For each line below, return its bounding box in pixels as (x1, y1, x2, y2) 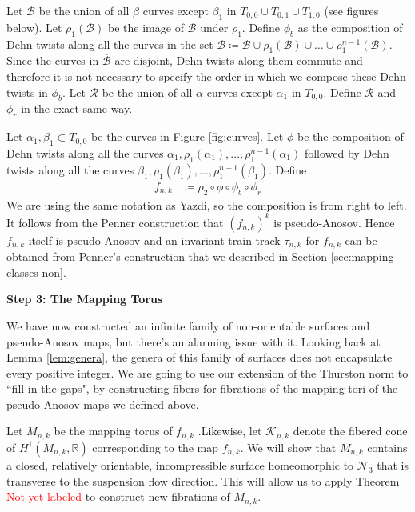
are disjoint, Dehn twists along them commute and (114, 52, 363, 69)
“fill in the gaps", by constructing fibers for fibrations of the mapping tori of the (6, 380, 398, 397)
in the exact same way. (21, 100, 133, 117)
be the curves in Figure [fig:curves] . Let (91, 128, 284, 145)
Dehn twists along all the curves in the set (6, 35, 213, 52)
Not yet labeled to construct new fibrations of (6, 488, 230, 505)
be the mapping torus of (54, 422, 173, 439)
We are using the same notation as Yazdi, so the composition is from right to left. (6, 196, 407, 213)
